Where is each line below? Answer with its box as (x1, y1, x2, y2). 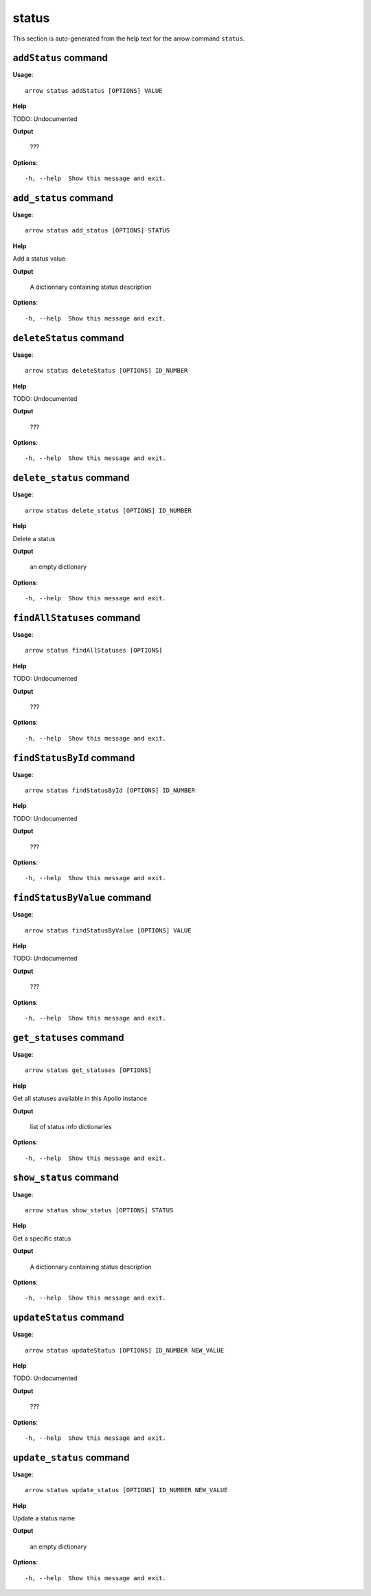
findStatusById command (12, 752, 135, 763)
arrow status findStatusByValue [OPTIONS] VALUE (25, 926, 192, 934)
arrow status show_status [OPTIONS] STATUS (25, 1206, 174, 1214)
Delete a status (12, 534, 56, 543)
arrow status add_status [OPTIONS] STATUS (25, 227, 170, 234)
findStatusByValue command (12, 892, 151, 904)
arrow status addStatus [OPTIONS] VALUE (25, 87, 163, 94)
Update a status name (12, 1514, 76, 1522)
